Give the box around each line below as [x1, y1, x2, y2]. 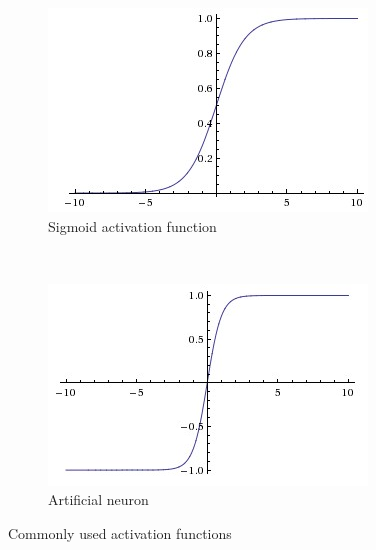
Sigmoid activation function [48, 215, 217, 236]
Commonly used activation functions [8, 522, 232, 543]
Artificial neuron [48, 489, 149, 510]
